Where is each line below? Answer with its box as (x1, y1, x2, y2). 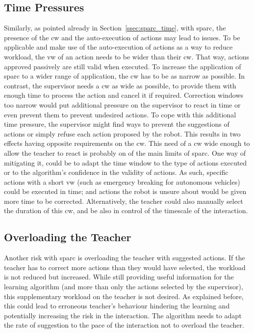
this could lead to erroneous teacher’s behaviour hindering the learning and (4, 301, 230, 311)
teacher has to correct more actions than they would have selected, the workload (4, 262, 246, 272)
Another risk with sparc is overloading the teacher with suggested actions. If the (4, 252, 245, 263)
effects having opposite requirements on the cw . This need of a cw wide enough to (4, 138, 250, 148)
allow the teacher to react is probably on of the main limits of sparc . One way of (4, 147, 246, 158)
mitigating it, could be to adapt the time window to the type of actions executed (4, 157, 247, 167)
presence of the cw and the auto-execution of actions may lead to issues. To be (4, 32, 240, 42)
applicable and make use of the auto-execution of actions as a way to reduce (4, 42, 233, 52)
